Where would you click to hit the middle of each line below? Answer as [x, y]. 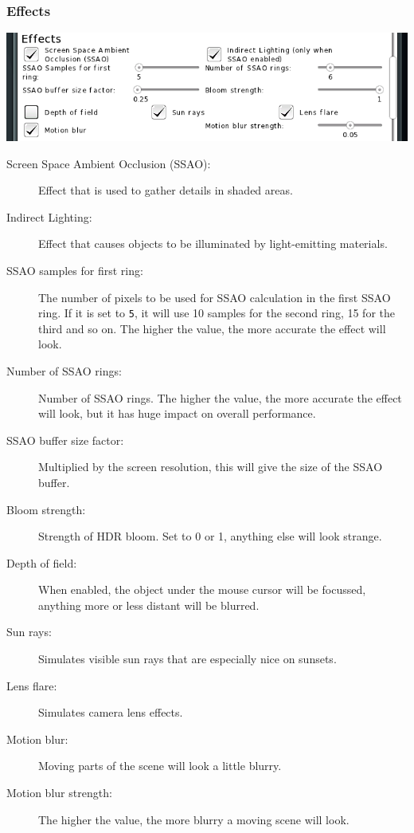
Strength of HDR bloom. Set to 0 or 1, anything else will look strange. [210, 536]
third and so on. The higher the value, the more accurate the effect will [212, 328]
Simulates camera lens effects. [111, 712]
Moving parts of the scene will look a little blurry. [160, 766]
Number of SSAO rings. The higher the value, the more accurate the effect [220, 397]
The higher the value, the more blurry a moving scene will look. [194, 819]
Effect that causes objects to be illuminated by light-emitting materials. [213, 244]
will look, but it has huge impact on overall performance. [177, 413]
